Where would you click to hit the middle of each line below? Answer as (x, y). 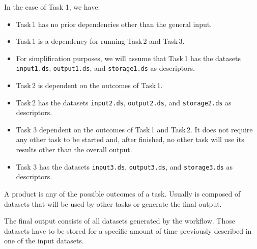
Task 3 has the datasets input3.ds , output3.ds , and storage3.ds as (124, 166)
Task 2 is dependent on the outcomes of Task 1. (89, 85)
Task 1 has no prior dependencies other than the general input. (114, 24)
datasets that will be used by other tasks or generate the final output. (113, 203)
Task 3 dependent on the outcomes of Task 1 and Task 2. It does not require (134, 129)
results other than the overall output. (74, 149)
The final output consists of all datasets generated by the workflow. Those (120, 221)
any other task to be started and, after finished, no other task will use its (130, 139)
